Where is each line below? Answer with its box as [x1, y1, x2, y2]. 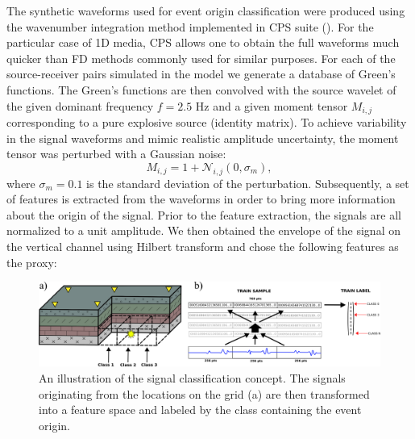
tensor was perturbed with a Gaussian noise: [6, 145, 226, 162]
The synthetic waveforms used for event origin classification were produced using [6, 2, 405, 19]
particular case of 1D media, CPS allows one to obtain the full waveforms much [6, 34, 400, 51]
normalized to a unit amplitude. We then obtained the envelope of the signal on [6, 222, 400, 239]
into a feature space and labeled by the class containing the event [39, 401, 362, 418]
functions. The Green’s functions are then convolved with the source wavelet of [6, 81, 396, 98]
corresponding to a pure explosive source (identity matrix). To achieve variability [6, 114, 407, 131]
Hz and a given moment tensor [195, 97, 348, 114]
